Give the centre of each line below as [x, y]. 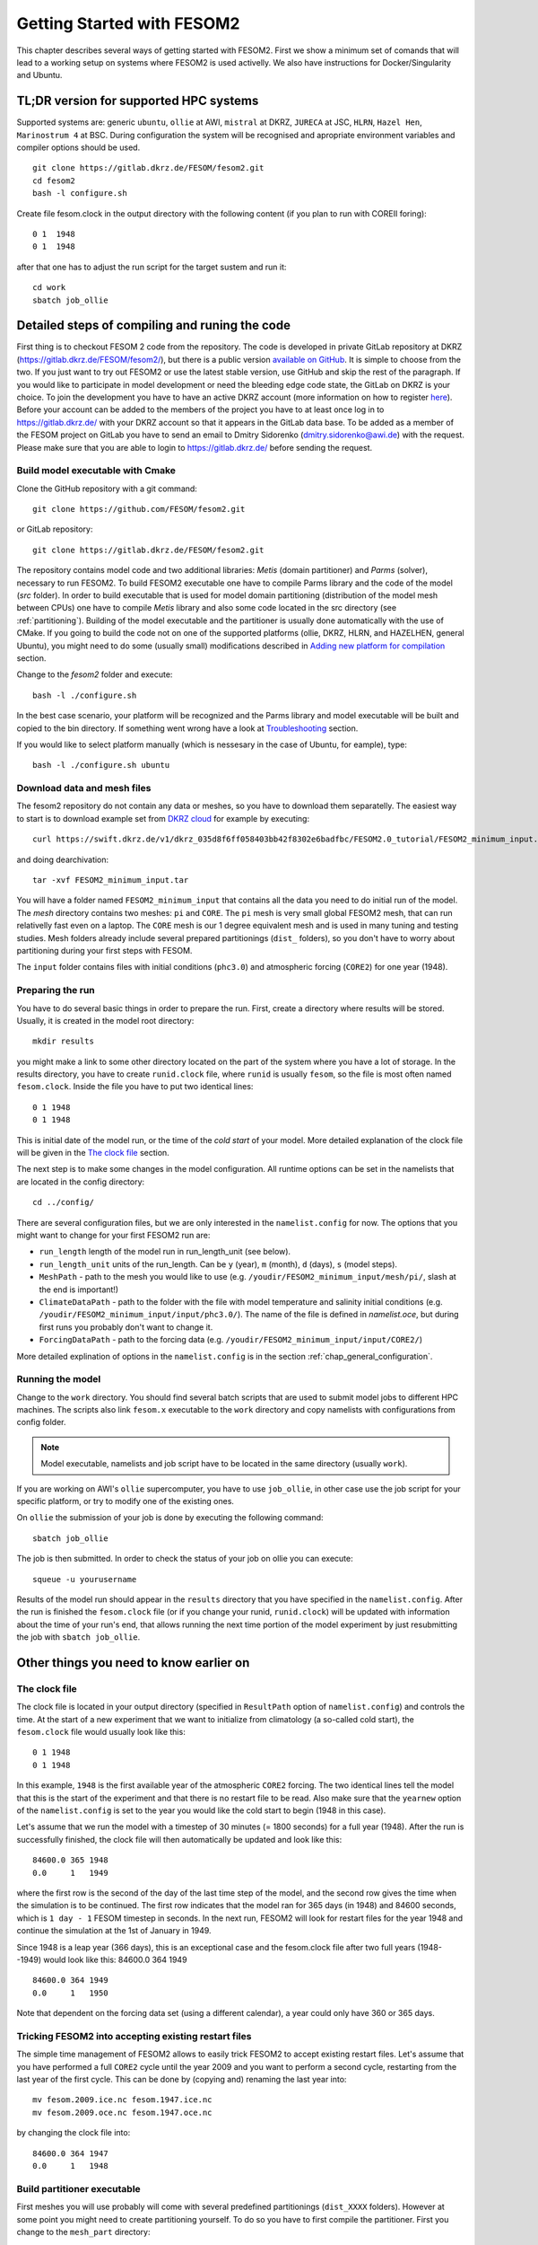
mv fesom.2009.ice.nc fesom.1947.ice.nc [122, 2100]
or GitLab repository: [55, 529]
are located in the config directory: [81, 1182]
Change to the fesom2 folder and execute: [95, 674]
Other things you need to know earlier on [133, 1663]
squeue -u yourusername [85, 1579]
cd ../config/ [63, 1202]
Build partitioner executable [78, 2188]
